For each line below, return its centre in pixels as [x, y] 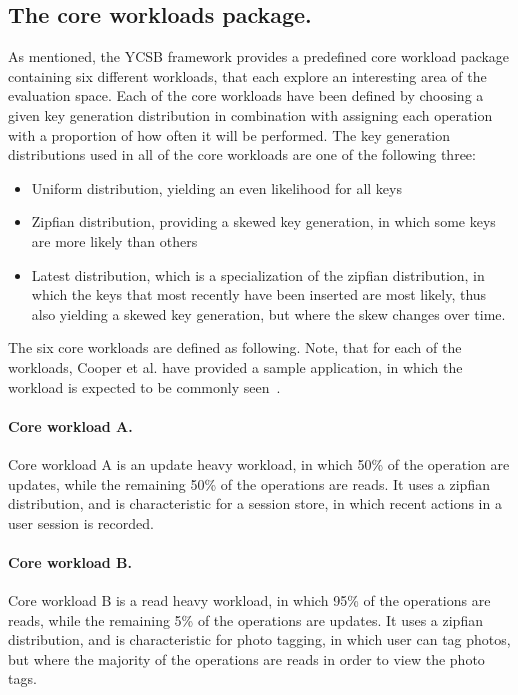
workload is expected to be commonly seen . [144, 386]
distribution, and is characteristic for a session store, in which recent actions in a [255, 503]
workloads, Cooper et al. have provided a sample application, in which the [235, 366]
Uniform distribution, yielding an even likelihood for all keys [216, 187]
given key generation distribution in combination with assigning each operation [250, 114]
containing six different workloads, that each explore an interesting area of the [247, 75]
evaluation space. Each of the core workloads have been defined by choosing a [246, 95]
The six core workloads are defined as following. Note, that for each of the [235, 347]
